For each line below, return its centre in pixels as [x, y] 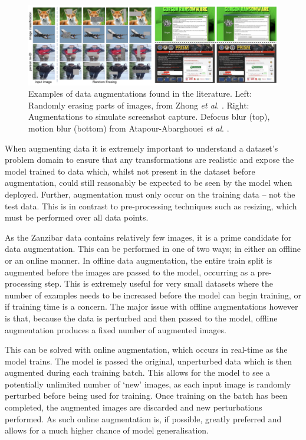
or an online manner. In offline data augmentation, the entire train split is [139, 260]
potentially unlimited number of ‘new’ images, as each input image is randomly [148, 384]
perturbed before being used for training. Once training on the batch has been [146, 395]
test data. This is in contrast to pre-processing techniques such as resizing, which [151, 206]
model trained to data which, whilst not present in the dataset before [130, 171]
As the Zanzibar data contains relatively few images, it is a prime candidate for [148, 237]
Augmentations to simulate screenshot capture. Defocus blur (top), [149, 116]
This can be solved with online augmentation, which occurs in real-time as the [146, 349]
